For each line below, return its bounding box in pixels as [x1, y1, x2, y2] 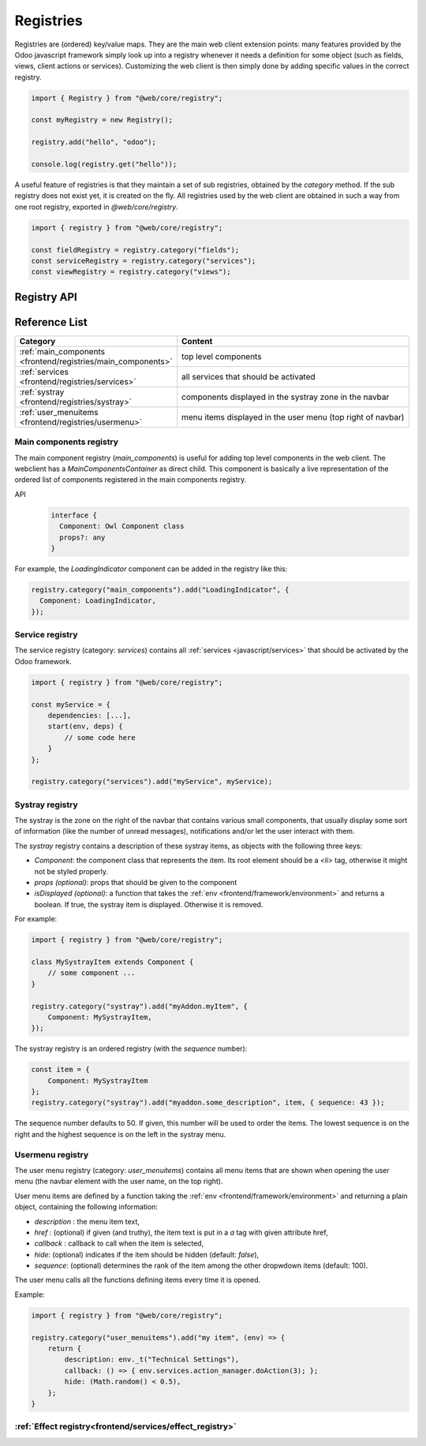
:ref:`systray [19, 387, 65, 398]
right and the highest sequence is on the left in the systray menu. [14, 1129, 226, 1139]
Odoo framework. [14, 656, 73, 666]
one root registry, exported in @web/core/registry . [14, 202, 179, 211]
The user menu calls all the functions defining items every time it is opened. [14, 1275, 261, 1285]
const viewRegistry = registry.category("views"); [31, 267, 232, 276]
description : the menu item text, [34, 1216, 140, 1226]
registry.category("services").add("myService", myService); [31, 777, 273, 787]
